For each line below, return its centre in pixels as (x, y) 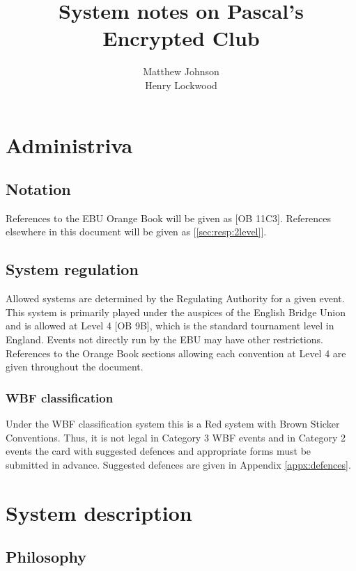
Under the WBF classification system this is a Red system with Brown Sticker (173, 424)
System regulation (72, 269)
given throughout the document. (75, 367)
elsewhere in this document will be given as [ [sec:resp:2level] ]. (136, 232)
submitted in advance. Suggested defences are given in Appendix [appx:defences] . (178, 464)
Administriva (69, 144)
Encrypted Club (181, 38)
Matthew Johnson (181, 71)
